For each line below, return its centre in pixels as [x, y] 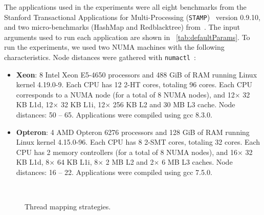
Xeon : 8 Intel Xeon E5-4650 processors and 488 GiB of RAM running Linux [137, 74]
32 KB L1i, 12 [83, 104]
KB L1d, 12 [35, 104]
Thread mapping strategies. [68, 207]
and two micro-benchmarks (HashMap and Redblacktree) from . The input [122, 27]
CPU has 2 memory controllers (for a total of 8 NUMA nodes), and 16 [127, 152]
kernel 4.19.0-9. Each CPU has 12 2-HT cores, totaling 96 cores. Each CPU [134, 84]
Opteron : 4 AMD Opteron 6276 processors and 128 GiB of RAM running [133, 132]
